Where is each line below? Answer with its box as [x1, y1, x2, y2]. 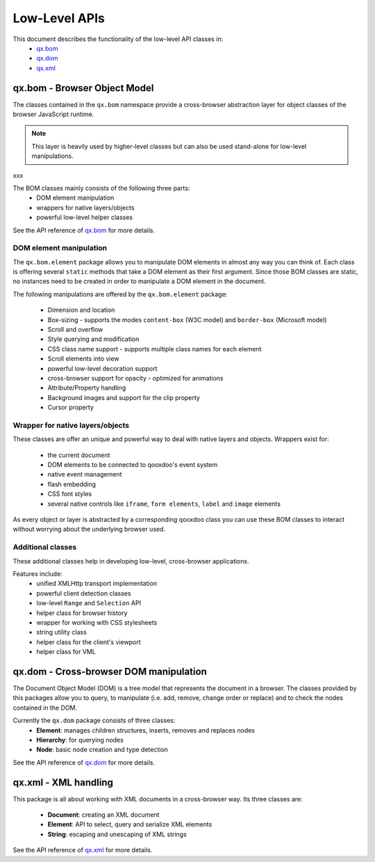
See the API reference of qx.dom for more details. [12, 758, 156, 767]
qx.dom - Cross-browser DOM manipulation [12, 665, 208, 678]
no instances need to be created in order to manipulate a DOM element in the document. [12, 277, 267, 285]
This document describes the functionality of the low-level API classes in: [12, 35, 224, 43]
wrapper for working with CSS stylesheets [36, 618, 158, 626]
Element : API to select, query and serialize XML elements [47, 820, 212, 829]
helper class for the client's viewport [36, 637, 142, 646]
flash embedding [47, 480, 97, 488]
